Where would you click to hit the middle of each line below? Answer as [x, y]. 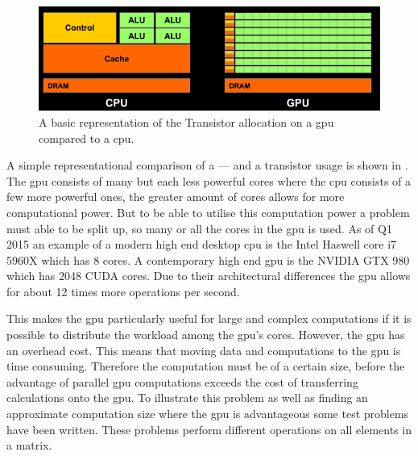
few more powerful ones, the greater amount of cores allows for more [176, 197]
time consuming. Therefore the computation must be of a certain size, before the [206, 366]
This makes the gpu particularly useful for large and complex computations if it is [209, 318]
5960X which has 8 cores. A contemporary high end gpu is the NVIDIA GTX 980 [208, 259]
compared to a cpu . [87, 138]
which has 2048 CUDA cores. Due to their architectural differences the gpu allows [209, 276]
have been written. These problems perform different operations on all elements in [209, 429]
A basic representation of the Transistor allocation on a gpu [186, 121]
